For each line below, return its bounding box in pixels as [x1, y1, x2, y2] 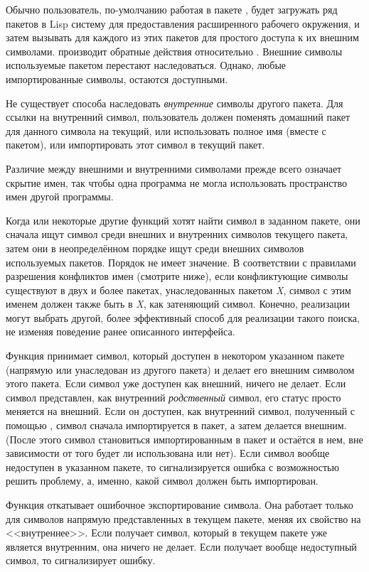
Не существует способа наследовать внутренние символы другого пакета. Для [6, 95, 343, 110]
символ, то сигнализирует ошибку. [6, 553, 156, 568]
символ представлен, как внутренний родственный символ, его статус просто [6, 389, 341, 404]
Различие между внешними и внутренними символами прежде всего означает [6, 161, 342, 176]
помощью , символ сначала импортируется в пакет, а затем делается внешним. [6, 418, 347, 433]
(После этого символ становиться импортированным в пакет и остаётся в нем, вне [6, 431, 363, 446]
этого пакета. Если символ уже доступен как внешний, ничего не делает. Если [6, 376, 346, 391]
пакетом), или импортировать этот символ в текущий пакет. [6, 137, 265, 152]
